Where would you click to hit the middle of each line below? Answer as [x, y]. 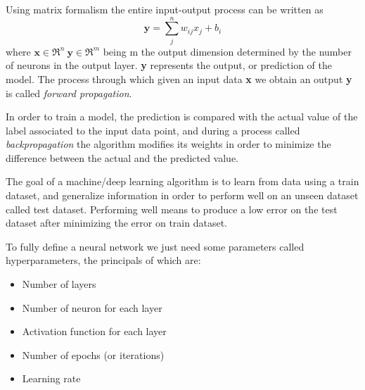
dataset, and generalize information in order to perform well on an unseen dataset [182, 195]
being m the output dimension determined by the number [227, 51]
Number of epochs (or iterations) [93, 354]
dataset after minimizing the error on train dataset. [116, 223]
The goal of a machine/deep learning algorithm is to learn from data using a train [182, 181]
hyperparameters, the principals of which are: [103, 260]
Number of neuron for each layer [92, 307]
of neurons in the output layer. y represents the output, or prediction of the [169, 65]
